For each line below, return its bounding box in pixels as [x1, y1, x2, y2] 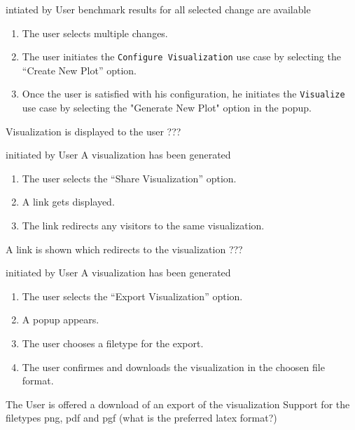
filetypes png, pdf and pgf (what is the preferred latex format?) [6, 410, 277, 425]
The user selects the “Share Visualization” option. [22, 170, 237, 185]
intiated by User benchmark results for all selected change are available [6, 2, 311, 16]
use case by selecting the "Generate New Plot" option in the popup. [22, 100, 312, 115]
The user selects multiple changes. [22, 25, 168, 40]
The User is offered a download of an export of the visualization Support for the [6, 396, 350, 411]
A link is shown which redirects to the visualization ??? [6, 241, 243, 256]
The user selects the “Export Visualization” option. [22, 288, 243, 303]
